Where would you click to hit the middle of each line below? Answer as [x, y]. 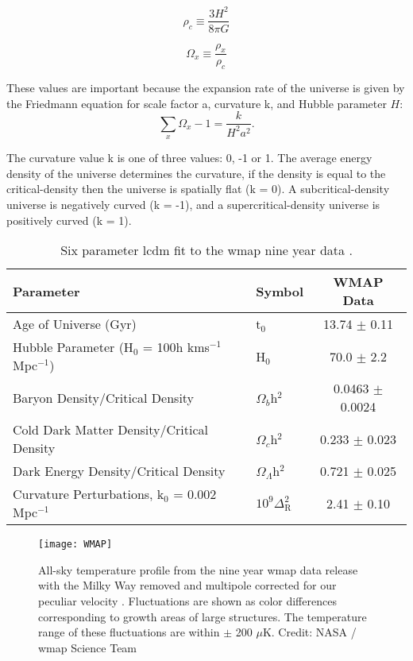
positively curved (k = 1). [69, 220]
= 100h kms [176, 347]
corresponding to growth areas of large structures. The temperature [203, 616]
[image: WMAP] [75, 545]
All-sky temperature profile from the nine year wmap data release [198, 569]
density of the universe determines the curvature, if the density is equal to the [196, 173]
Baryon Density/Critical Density [104, 397]
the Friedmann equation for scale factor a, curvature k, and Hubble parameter [197, 103]
